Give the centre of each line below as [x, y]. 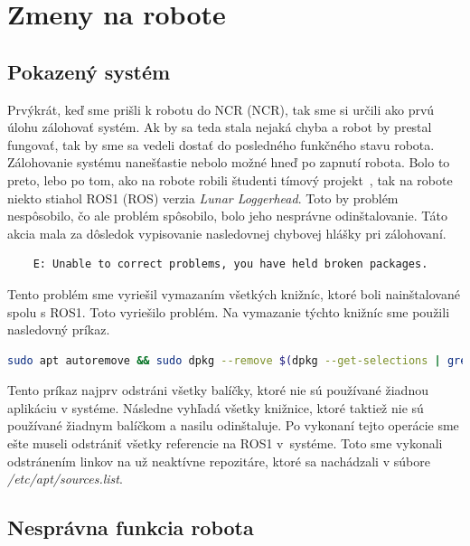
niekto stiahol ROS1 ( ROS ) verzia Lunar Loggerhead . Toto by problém [203, 198]
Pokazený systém [89, 71]
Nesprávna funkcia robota [131, 527]
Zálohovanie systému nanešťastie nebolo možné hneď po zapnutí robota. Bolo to [229, 162]
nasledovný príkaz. [59, 329]
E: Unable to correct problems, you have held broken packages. [230, 264]
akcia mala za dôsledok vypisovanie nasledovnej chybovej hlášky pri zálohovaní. [227, 233]
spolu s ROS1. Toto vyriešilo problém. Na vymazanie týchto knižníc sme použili [229, 311]
